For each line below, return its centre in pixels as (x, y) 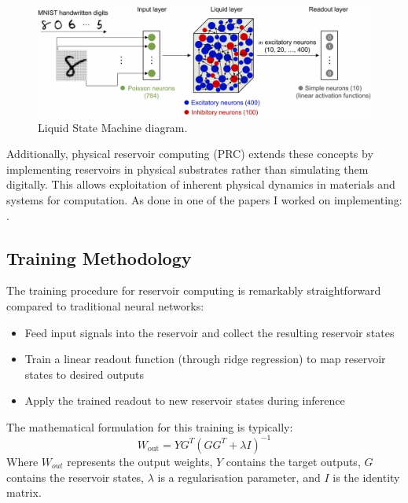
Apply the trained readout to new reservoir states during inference (185, 400)
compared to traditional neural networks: (105, 305)
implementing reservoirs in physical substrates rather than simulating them (187, 169)
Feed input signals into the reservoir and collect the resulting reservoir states (210, 332)
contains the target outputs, (293, 461)
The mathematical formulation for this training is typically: (150, 426)
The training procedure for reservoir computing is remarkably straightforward (194, 290)
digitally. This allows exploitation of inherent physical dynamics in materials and (201, 184)
